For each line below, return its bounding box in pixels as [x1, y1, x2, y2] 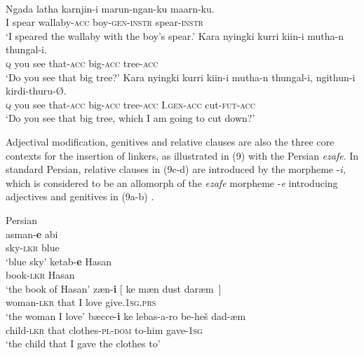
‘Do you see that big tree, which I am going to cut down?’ [6, 111, 255, 125]
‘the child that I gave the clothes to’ [6, 336, 161, 351]
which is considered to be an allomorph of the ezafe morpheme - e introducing [6, 175, 338, 190]
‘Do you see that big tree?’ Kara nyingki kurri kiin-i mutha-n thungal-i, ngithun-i [6, 69, 356, 84]
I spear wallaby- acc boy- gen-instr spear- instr [6, 15, 203, 29]
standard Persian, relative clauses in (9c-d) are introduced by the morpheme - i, [6, 162, 346, 176]
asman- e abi [6, 226, 58, 241]
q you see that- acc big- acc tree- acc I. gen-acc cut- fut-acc [6, 97, 256, 111]
